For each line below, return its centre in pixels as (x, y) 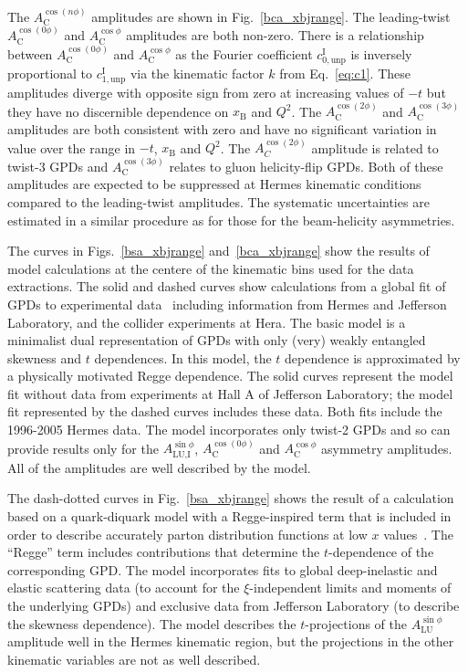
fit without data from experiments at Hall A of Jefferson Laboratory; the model (230, 393)
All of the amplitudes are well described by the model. (159, 467)
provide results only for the (83, 448)
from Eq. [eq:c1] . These (345, 73)
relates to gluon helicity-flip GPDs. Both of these (306, 166)
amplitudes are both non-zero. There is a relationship (275, 35)
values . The (418, 534)
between (30, 53)
